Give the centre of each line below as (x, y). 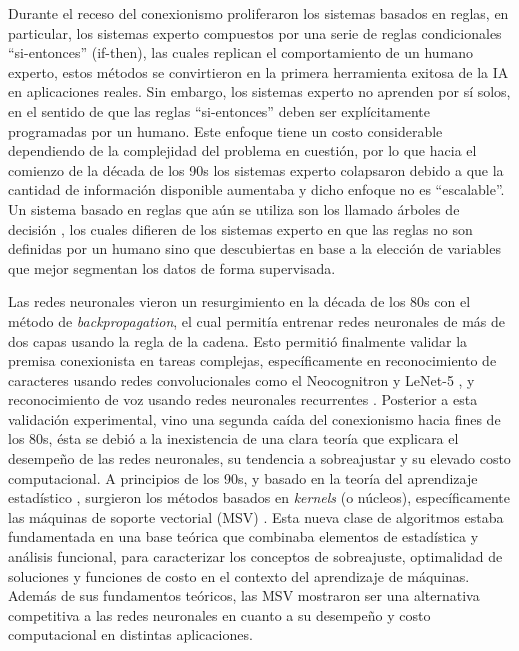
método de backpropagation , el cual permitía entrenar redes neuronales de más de (256, 320)
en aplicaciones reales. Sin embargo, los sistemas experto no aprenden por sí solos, (259, 91)
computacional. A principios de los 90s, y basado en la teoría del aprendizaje (243, 477)
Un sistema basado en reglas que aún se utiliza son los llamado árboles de (234, 208)
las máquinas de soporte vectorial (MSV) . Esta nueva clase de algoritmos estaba (256, 516)
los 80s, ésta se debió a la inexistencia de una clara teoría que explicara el (233, 438)
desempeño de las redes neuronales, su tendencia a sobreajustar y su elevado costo (259, 458)
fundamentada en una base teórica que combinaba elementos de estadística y (243, 536)
